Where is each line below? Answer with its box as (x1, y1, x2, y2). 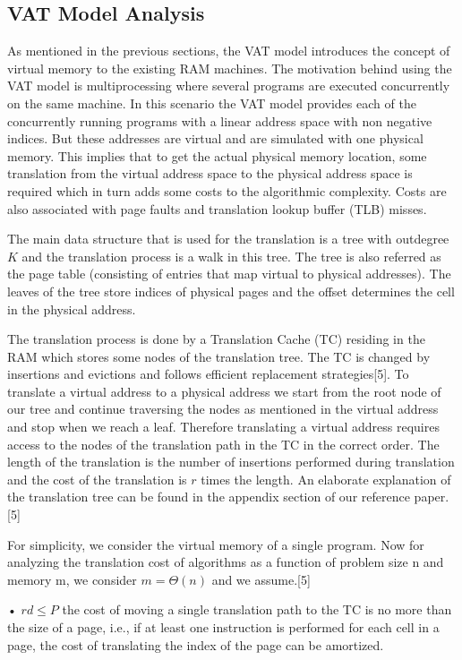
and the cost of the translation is (7, 469, 187, 488)
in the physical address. (7, 299, 136, 318)
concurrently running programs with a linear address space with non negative (7, 111, 432, 130)
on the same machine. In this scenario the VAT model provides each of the (7, 93, 416, 112)
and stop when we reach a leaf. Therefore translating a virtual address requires (7, 417, 440, 436)
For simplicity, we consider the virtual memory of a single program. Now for (7, 535, 424, 553)
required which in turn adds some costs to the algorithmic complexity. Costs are (7, 181, 447, 200)
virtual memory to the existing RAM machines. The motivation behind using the (7, 58, 452, 77)
